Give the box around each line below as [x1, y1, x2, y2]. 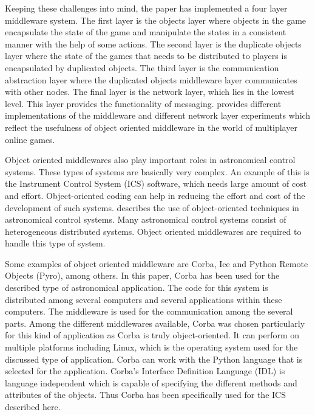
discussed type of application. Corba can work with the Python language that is [5, 352, 303, 365]
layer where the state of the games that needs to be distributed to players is [5, 49, 287, 62]
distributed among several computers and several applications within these [5, 293, 282, 305]
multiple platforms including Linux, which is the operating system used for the [5, 341, 298, 354]
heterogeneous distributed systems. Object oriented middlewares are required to [5, 225, 302, 237]
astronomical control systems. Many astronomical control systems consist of [5, 213, 286, 226]
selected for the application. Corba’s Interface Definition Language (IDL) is [5, 364, 285, 377]
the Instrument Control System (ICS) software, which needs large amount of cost [5, 177, 307, 190]
